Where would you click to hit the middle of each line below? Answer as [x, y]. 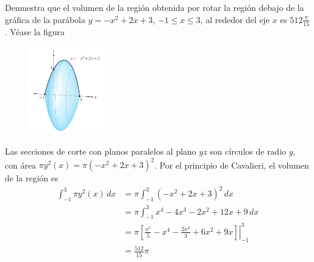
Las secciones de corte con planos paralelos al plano [101, 151]
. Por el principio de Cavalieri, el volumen [232, 165]
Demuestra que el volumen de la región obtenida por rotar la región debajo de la [155, 7]
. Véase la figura [35, 31]
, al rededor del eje [235, 19]
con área [21, 165]
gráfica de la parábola [45, 19]
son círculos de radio [248, 151]
